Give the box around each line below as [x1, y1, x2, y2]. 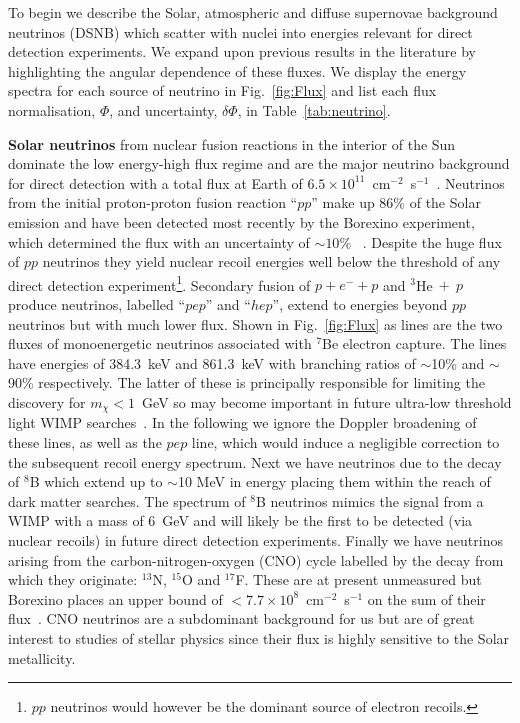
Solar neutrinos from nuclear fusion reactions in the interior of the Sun [8, 133, 456, 154]
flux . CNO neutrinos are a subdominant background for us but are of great [8, 608, 475, 629]
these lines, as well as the [8, 431, 162, 452]
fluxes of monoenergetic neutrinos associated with [8, 333, 312, 354]
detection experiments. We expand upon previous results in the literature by [8, 41, 476, 62]
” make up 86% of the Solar [311, 192, 481, 213]
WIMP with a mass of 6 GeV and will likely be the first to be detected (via [8, 510, 473, 531]
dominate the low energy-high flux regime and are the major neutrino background [8, 153, 510, 174]
